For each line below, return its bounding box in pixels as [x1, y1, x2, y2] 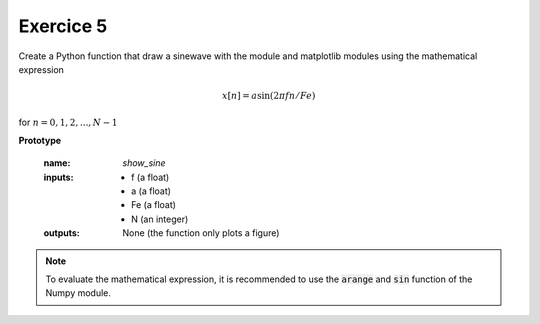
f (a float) [131, 171, 170, 183]
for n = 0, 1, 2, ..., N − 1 [18, 116, 118, 128]
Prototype [18, 134, 62, 146]
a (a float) [131, 185, 172, 197]
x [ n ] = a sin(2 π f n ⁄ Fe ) [221, 90, 316, 102]
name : [43, 157, 71, 169]
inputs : [43, 171, 74, 183]
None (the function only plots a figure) [122, 227, 280, 239]
